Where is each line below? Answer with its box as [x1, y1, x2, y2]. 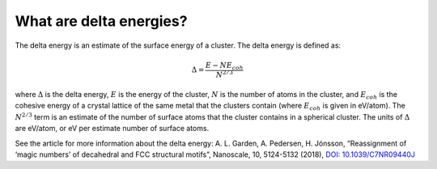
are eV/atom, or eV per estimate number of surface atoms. [15, 124, 210, 133]
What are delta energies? [15, 12, 188, 30]
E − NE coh [205, 61, 244, 72]
